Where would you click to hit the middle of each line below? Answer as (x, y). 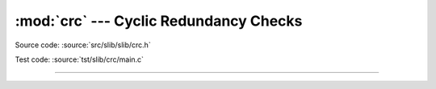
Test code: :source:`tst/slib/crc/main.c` (80, 59)
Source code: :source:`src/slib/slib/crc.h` (83, 45)
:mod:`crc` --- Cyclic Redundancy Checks (159, 21)
